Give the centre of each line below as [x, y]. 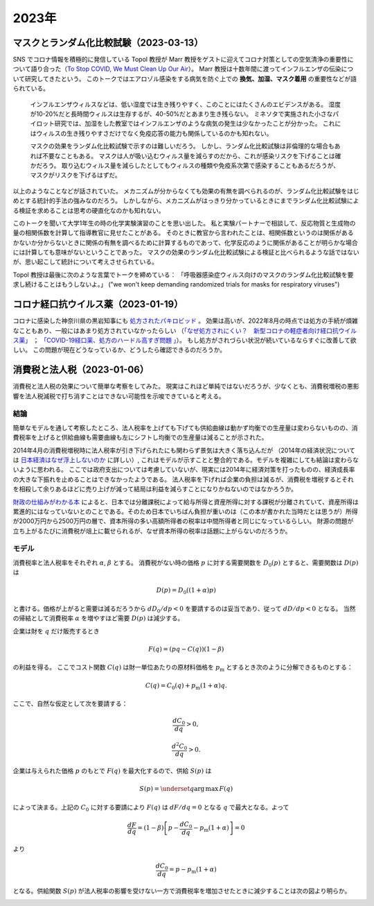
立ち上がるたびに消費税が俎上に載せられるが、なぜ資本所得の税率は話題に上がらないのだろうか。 [152, 531]
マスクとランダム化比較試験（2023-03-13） [108, 43]
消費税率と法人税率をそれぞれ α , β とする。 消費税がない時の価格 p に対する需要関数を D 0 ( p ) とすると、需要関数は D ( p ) [186, 563]
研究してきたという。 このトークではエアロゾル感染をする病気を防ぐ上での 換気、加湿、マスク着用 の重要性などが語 [190, 78]
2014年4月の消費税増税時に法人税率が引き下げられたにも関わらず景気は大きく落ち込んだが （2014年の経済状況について [184, 450]
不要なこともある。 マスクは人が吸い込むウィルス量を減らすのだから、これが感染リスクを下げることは [188, 155]
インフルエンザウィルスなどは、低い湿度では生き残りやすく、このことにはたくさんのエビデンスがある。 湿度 [185, 104]
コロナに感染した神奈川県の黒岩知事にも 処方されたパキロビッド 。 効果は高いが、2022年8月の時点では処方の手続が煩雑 [185, 321]
